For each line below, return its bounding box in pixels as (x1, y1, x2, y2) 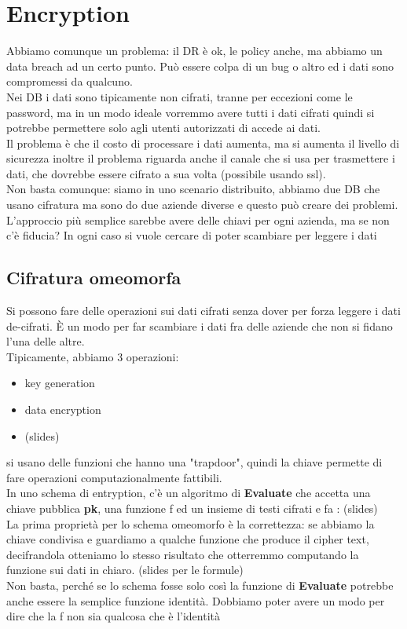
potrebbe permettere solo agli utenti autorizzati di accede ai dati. (6, 119, 321, 136)
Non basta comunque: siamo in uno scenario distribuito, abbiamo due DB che (6, 181, 380, 197)
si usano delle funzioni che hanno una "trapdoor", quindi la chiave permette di (6, 454, 383, 470)
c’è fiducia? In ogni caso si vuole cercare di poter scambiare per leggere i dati (6, 227, 377, 243)
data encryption (24, 401, 101, 418)
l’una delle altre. (6, 333, 85, 349)
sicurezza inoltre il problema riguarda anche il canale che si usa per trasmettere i (6, 150, 395, 166)
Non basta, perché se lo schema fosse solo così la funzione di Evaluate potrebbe (6, 576, 394, 593)
